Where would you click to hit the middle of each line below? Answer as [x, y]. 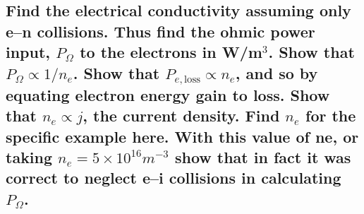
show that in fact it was [263, 156]
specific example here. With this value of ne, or [182, 136]
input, [28, 52]
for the [331, 115]
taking [29, 156]
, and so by [277, 72]
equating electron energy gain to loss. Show [168, 94]
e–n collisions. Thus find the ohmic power [160, 31]
